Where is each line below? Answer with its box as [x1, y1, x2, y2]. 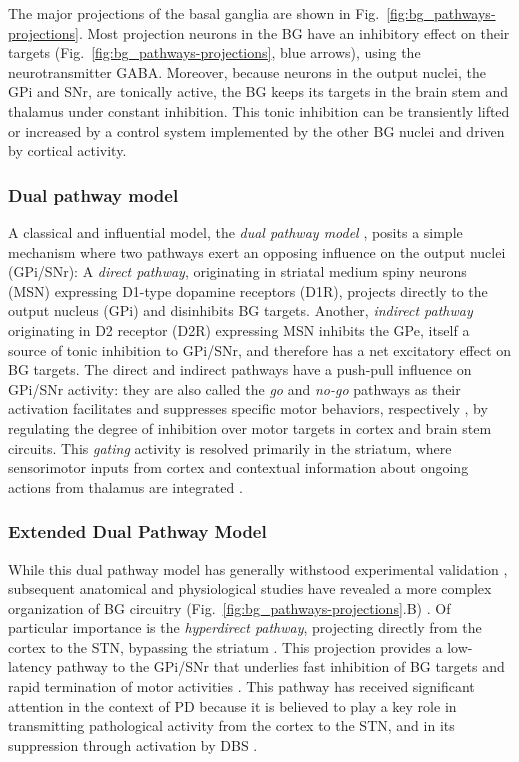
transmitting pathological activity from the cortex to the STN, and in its [8, 715, 455, 736]
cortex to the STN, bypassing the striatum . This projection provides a [8, 636, 443, 657]
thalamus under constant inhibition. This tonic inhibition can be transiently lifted [8, 100, 510, 121]
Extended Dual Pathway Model [8, 519, 267, 544]
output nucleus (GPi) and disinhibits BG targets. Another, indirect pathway [8, 300, 473, 321]
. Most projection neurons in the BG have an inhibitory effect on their [78, 22, 510, 43]
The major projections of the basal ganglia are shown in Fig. [8, 3, 380, 23]
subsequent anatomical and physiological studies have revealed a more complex [8, 578, 492, 599]
